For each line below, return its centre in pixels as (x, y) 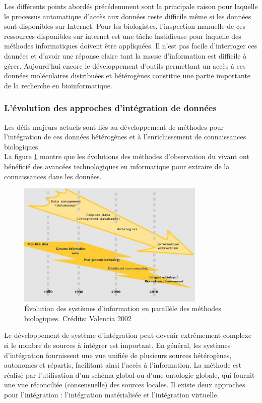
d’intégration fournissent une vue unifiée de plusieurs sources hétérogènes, (118, 355)
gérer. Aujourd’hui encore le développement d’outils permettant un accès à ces (125, 65)
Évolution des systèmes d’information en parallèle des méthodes (123, 308)
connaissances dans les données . (53, 176)
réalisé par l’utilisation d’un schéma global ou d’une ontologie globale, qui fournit (129, 374)
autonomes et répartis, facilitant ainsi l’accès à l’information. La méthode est (123, 365)
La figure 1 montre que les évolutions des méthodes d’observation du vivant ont (127, 156)
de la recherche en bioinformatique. (58, 85)
